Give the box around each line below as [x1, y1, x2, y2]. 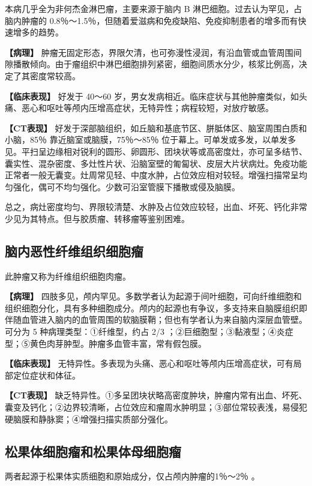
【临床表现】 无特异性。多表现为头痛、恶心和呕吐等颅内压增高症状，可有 [5, 357, 293, 370]
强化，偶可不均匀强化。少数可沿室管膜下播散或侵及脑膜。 [13, 180, 240, 193]
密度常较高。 [29, 69, 80, 82]
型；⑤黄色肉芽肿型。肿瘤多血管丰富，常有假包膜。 [5, 337, 206, 349]
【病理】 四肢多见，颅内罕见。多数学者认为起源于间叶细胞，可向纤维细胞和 [5, 290, 302, 302]
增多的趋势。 [13, 26, 64, 38]
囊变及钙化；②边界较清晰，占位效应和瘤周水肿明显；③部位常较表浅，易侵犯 [5, 401, 307, 413]
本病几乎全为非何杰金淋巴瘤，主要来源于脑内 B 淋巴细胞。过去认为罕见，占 [5, 2, 302, 14]
